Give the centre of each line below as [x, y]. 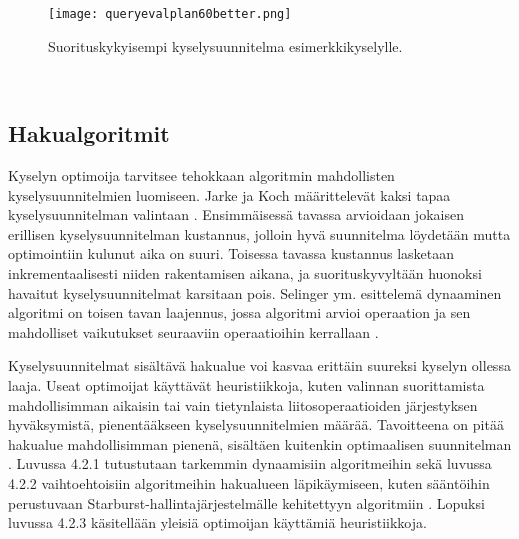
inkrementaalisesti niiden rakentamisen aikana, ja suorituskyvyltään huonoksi [245, 273]
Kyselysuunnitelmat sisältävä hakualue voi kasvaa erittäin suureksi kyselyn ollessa [259, 365]
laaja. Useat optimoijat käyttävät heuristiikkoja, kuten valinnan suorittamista [246, 384]
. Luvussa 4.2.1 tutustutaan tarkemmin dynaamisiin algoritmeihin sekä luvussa [250, 463]
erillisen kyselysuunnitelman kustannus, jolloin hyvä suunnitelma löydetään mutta [259, 233]
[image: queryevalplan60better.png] [170, 14]
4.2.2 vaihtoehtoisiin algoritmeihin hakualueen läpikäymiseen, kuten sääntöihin [249, 482]
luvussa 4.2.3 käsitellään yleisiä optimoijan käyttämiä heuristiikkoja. [217, 522]
